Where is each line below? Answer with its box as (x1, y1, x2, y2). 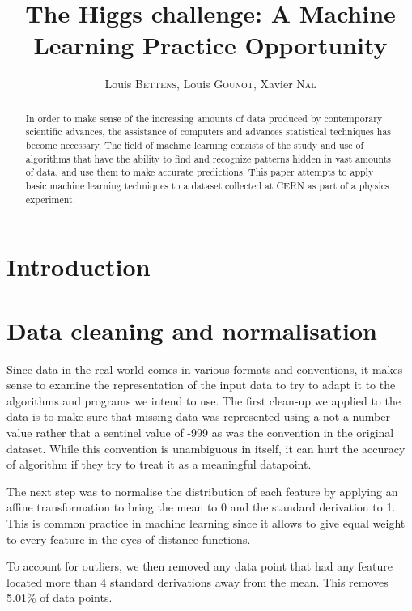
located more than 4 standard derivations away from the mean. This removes (6, 573, 389, 590)
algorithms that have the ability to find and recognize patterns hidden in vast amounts (25, 151, 392, 165)
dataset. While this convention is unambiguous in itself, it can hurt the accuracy (6, 439, 406, 456)
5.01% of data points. (6, 589, 113, 606)
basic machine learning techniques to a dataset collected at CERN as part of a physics (25, 178, 389, 192)
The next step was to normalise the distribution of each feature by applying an (6, 482, 398, 499)
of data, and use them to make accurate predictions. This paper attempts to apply (25, 165, 374, 179)
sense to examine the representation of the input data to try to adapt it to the (6, 376, 396, 393)
